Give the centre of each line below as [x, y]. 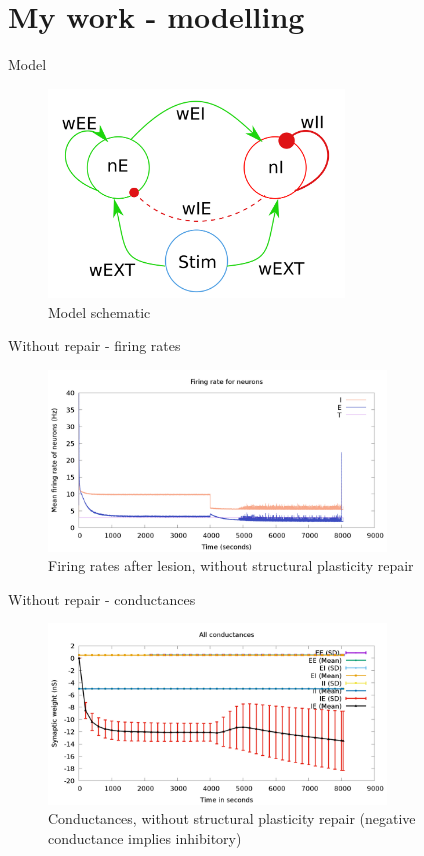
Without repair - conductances [102, 598]
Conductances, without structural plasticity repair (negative [232, 818]
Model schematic [99, 311]
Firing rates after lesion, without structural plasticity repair [231, 565]
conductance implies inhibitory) [145, 838]
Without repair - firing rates [94, 345]
